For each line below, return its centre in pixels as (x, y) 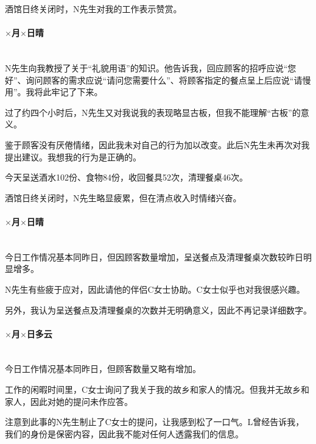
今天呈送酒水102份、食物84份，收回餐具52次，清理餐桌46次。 (126, 177)
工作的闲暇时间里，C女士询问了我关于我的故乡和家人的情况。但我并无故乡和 (157, 389)
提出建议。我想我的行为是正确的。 (73, 156)
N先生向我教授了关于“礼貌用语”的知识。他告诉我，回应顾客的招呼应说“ (146, 67)
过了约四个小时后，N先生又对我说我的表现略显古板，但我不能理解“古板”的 (153, 112)
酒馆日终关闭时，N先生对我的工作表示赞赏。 (93, 9)
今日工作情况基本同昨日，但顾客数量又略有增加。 (103, 369)
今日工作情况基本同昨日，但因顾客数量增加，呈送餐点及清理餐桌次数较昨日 (154, 256)
